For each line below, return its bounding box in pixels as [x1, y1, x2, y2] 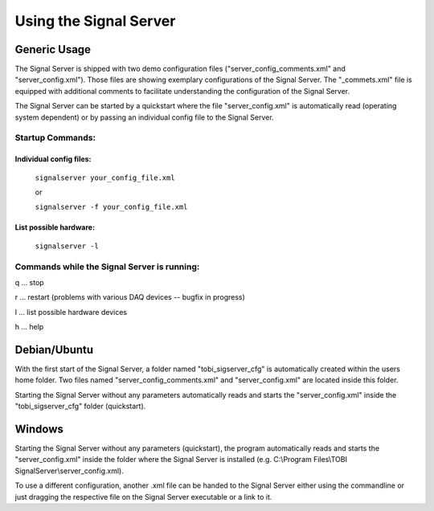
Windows [14, 422, 63, 435]
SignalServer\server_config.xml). [14, 466, 124, 476]
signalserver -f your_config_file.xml [35, 202, 188, 212]
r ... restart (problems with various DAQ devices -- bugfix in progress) [14, 292, 245, 302]
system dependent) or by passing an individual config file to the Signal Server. [14, 112, 274, 122]
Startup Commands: [14, 133, 96, 144]
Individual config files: [14, 154, 92, 164]
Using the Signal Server [14, 12, 176, 30]
